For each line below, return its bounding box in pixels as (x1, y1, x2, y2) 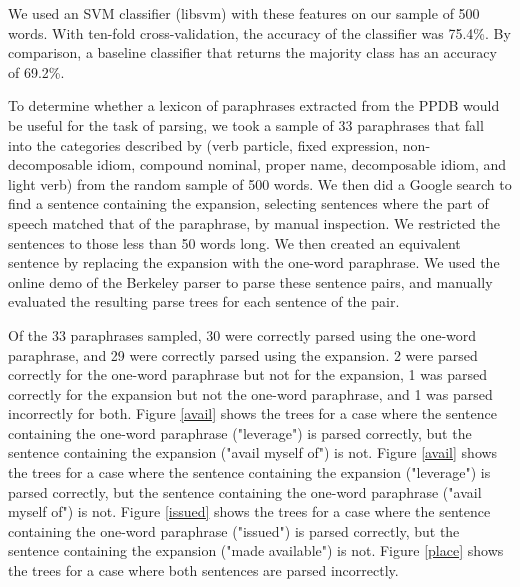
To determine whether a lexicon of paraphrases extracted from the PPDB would (8, 95, 500, 116)
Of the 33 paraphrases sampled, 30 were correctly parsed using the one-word (8, 324, 477, 345)
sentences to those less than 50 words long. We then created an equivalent (8, 232, 461, 253)
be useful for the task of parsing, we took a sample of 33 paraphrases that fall (8, 114, 484, 135)
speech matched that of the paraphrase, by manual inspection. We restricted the (8, 212, 501, 233)
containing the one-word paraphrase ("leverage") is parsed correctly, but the (8, 422, 472, 443)
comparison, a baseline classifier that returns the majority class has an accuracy (8, 42, 497, 63)
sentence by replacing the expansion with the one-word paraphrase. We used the (8, 252, 500, 273)
